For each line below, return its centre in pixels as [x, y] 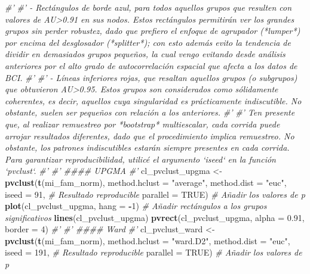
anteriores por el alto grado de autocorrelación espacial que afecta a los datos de [151, 65]
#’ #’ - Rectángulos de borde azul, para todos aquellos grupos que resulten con [148, 7]
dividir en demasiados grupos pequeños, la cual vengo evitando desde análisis [145, 54]
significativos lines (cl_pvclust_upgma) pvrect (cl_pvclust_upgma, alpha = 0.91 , [155, 217]
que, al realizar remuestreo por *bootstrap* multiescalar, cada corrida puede [142, 124]
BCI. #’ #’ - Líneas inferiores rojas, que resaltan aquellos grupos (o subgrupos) [151, 77]
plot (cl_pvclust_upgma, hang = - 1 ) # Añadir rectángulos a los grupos [136, 206]
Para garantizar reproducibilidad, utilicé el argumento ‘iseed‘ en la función [140, 159]
